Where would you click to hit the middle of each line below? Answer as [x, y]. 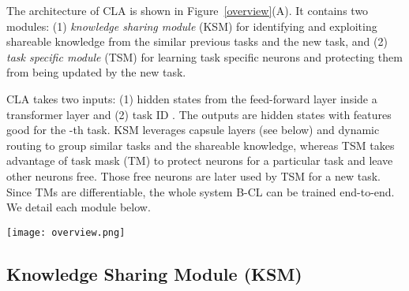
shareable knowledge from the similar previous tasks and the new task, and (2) [197, 41]
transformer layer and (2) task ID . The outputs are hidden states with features [199, 114]
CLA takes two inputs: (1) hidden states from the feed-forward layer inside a [192, 98]
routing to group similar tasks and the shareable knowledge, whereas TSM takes [201, 145]
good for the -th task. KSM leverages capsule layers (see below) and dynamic [193, 130]
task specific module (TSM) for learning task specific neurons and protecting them [204, 56]
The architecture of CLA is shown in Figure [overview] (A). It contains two [188, 10]
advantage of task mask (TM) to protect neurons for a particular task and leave [200, 160]
